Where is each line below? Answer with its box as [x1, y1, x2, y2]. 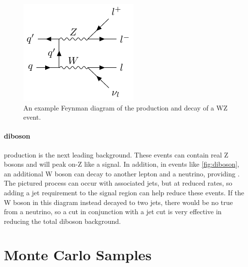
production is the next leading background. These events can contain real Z [4, 149, 229, 159]
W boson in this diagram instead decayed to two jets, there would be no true [4, 197, 233, 207]
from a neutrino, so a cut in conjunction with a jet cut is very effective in [4, 206, 222, 217]
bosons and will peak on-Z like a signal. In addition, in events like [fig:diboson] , [4, 159, 240, 169]
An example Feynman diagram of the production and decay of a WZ [23, 102, 228, 112]
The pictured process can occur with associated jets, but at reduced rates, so [4, 178, 232, 188]
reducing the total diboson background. [4, 216, 121, 226]
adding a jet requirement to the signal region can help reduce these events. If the [4, 187, 245, 197]
